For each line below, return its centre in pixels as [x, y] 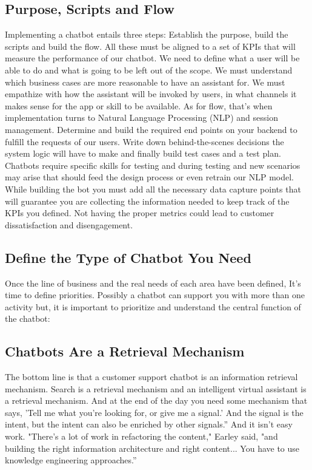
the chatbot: [28, 318]
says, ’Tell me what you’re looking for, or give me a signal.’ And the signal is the [154, 412]
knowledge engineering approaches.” [71, 460]
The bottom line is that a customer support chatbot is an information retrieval [151, 377]
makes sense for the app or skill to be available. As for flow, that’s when [139, 105]
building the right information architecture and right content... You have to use [152, 448]
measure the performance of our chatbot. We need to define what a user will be [152, 58]
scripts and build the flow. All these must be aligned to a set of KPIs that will [150, 46]
